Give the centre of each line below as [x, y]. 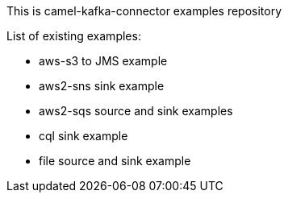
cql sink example [83, 136]
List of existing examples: [74, 36]
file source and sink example [115, 161]
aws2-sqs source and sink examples [136, 111]
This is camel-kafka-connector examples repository [144, 11]
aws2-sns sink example [102, 86]
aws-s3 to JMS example [103, 61]
